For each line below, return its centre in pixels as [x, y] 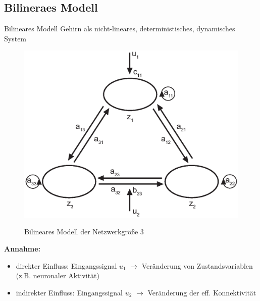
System [15, 38]
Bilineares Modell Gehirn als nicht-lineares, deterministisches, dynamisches [120, 29]
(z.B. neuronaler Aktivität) [58, 275]
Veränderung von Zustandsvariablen [197, 265]
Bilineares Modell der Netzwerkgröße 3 [84, 232]
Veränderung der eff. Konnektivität [202, 292]
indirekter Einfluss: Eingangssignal [69, 292]
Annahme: [22, 248]
